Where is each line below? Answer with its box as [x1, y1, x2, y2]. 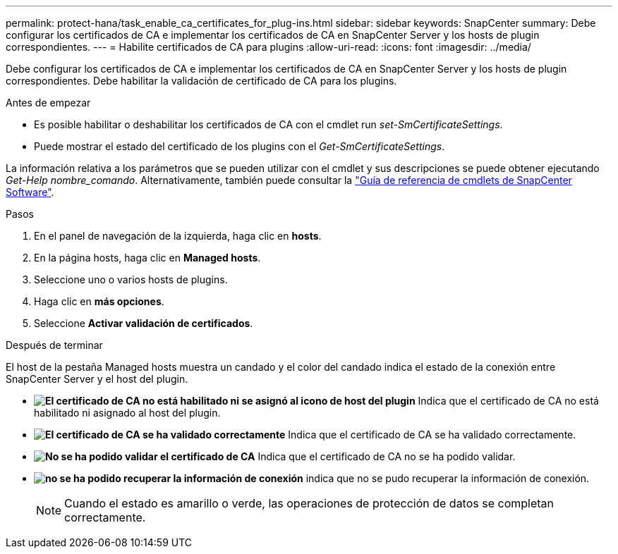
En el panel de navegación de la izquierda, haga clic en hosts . [34, 230, 322, 242]
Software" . [6, 186, 54, 198]
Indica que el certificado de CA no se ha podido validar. [257, 450, 516, 462]
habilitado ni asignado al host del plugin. [34, 407, 221, 419]
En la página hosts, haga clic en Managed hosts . [34, 252, 261, 264]
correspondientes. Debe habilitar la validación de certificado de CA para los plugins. [6, 75, 397, 87]
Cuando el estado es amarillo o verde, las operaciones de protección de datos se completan [64, 496, 554, 510]
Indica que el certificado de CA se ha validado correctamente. [288, 429, 576, 441]
